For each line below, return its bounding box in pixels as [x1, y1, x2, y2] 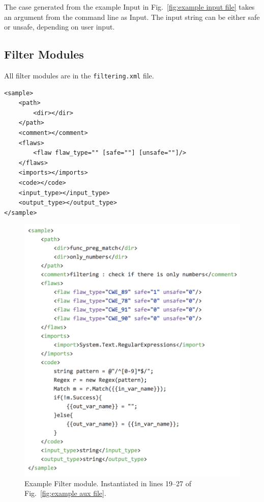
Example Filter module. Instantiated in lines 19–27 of [24, 478, 192, 488]
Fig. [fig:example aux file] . [24, 488, 106, 498]
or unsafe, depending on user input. [4, 21, 115, 32]
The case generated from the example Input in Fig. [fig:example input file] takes [4, 2, 255, 12]
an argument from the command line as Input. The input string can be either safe [4, 11, 260, 22]
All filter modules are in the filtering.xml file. [4, 70, 154, 80]
